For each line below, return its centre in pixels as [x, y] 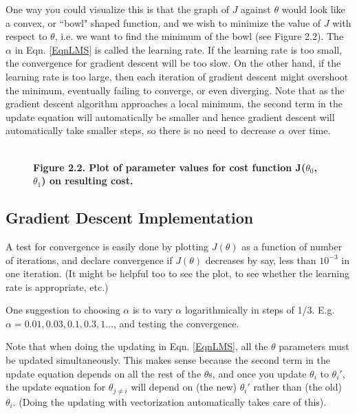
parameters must [314, 346]
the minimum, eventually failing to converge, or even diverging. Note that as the [175, 90]
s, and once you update [258, 373]
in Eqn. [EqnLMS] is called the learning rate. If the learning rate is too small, [178, 49]
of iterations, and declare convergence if [89, 260]
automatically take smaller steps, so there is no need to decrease [141, 130]
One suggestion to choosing [63, 310]
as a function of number [292, 246]
